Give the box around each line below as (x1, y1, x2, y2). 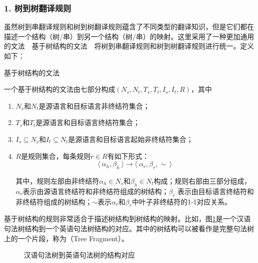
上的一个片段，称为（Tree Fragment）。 (4, 233, 129, 243)
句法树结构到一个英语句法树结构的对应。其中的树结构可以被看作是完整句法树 (4, 223, 254, 233)
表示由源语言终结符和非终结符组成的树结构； (22, 186, 169, 196)
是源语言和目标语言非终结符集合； (39, 100, 150, 111)
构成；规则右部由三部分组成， (153, 175, 251, 186)
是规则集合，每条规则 (21, 150, 91, 161)
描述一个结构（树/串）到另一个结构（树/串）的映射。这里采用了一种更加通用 (4, 31, 254, 41)
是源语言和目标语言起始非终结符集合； (68, 133, 193, 144)
